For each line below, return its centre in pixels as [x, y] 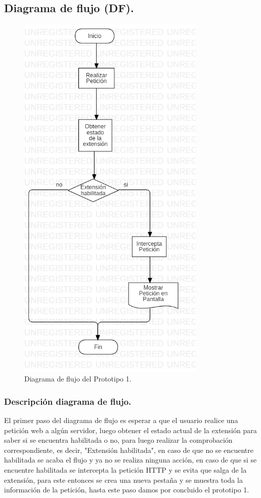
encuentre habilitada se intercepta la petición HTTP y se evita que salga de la [125, 470]
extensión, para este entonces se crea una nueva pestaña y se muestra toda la [123, 480]
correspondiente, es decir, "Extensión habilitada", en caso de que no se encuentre [129, 450]
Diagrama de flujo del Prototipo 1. [78, 379]
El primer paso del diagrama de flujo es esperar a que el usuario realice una [121, 420]
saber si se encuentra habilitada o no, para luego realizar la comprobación [118, 440]
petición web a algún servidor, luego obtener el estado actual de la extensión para [130, 430]
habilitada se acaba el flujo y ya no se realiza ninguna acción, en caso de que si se [130, 460]
